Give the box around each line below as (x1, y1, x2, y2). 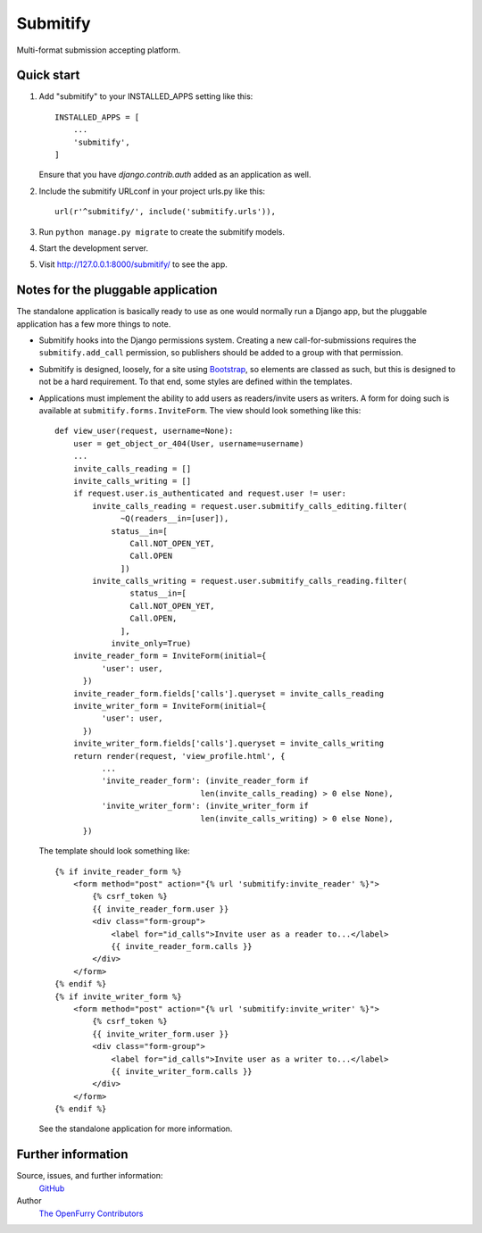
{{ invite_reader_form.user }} (92, 904, 229, 914)
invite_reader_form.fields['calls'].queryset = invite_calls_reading (72, 688, 385, 698)
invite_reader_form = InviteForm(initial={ (72, 651, 267, 661)
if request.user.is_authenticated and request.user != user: (72, 488, 347, 499)
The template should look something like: (38, 846, 191, 856)
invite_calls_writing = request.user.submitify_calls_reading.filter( (92, 576, 408, 587)
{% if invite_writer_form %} (54, 991, 182, 1002)
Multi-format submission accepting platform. (16, 45, 181, 55)
